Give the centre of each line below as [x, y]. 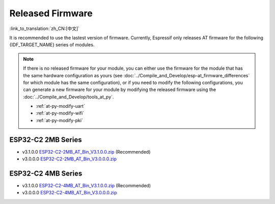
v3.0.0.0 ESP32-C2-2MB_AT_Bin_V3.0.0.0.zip [70, 159]
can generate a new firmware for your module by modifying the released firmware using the [120, 90]
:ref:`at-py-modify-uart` [60, 106]
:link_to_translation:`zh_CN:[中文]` [45, 28]
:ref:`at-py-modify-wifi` [60, 113]
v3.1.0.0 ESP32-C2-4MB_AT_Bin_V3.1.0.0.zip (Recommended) [87, 186]
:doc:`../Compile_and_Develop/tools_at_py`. [68, 97]
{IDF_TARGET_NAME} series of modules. [52, 45]
